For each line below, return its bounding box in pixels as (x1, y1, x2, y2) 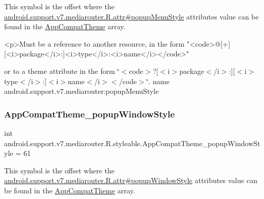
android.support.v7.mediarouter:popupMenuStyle (4, 86, 159, 96)
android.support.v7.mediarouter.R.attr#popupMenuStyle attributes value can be (4, 11, 259, 22)
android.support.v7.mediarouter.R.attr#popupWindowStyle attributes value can (4, 175, 258, 186)
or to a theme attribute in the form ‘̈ (4, 65, 120, 76)
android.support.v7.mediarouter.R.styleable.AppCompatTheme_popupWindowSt (4, 137, 260, 148)
